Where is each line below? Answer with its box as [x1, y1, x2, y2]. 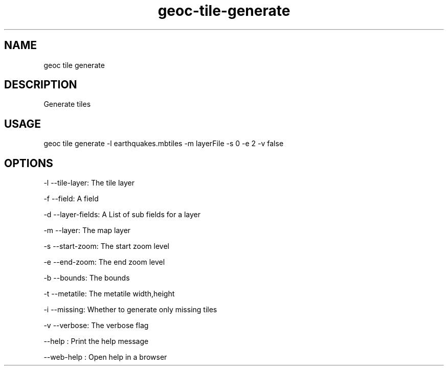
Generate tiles [43, 100, 91, 109]
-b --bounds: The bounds [43, 273, 130, 283]
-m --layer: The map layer [43, 226, 131, 235]
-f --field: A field [43, 194, 99, 203]
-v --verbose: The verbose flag [43, 321, 149, 330]
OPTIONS [4, 156, 53, 170]
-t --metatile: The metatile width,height [43, 289, 175, 298]
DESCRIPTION [4, 78, 77, 91]
